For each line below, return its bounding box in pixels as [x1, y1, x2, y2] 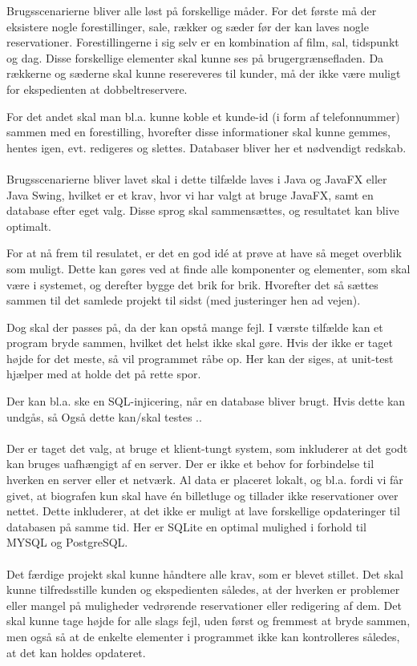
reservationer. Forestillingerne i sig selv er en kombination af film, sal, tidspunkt [6, 34, 399, 50]
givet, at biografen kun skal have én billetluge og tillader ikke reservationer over [6, 486, 399, 503]
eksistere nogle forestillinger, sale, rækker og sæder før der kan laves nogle [6, 18, 369, 34]
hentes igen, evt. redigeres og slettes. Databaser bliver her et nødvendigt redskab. [6, 139, 407, 155]
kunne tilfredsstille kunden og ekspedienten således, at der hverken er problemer [6, 581, 400, 598]
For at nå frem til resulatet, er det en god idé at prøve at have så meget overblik [6, 244, 402, 261]
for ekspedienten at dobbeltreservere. [6, 80, 188, 97]
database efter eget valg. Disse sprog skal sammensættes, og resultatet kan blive [6, 202, 399, 219]
